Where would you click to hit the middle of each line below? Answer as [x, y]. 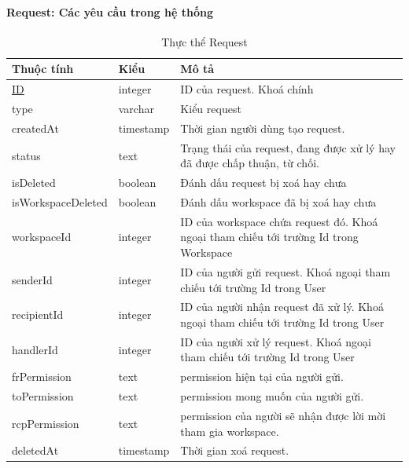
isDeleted [34, 183]
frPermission [42, 377]
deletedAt [35, 450]
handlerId [35, 349]
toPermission [43, 396]
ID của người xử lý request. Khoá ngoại [276, 341]
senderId [32, 279]
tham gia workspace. [230, 431]
